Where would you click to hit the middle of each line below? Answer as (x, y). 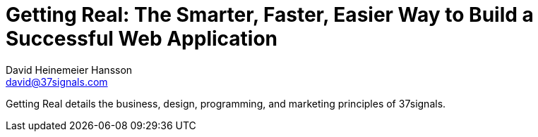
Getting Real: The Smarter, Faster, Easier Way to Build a (270, 15)
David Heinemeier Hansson (69, 70)
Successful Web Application (142, 39)
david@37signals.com (57, 81)
